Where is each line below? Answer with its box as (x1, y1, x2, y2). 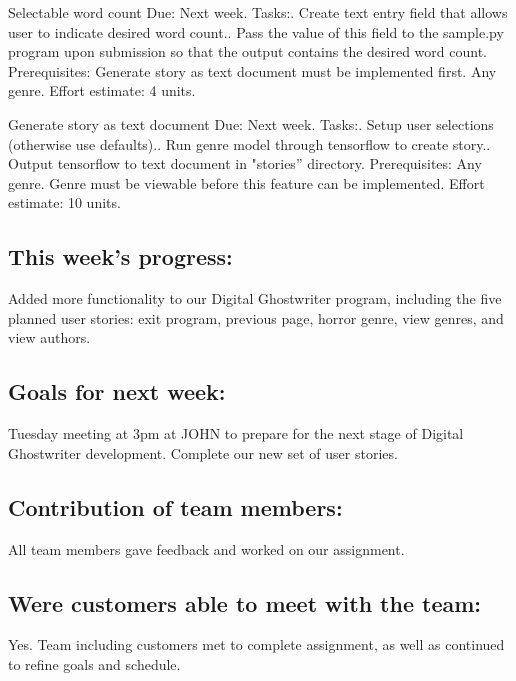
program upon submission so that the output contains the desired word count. (8, 41, 487, 62)
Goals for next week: (8, 376, 226, 407)
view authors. (8, 327, 91, 348)
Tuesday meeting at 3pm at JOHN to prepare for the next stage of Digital (8, 423, 464, 444)
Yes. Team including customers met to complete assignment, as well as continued (8, 634, 505, 655)
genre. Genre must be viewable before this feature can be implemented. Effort (8, 172, 485, 193)
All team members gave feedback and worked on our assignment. (8, 538, 405, 559)
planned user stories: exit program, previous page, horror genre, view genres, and (8, 307, 504, 328)
